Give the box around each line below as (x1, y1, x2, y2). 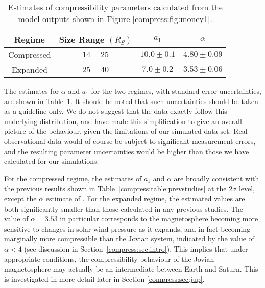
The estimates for (4, 86, 59, 96)
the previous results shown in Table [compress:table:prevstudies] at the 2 (4, 183, 233, 194)
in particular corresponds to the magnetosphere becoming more (60, 213, 258, 224)
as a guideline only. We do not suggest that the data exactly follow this (4, 106, 227, 116)
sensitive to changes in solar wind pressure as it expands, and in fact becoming (4, 223, 251, 234)
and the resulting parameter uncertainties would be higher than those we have (4, 146, 249, 156)
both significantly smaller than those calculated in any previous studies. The (4, 203, 244, 214)
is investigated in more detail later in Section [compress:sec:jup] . (4, 273, 205, 284)
